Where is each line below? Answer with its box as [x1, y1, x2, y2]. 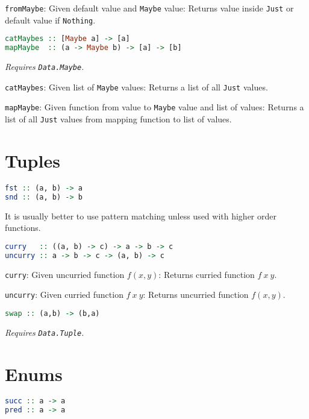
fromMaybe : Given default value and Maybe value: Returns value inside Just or [5, 2, 294, 14]
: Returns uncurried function [143, 288, 249, 301]
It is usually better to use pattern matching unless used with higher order [5, 209, 276, 222]
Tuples [5, 148, 60, 172]
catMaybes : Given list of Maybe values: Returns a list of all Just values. [5, 80, 268, 93]
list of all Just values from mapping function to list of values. [5, 113, 232, 125]
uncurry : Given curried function [5, 288, 123, 301]
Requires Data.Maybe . [5, 60, 84, 73]
